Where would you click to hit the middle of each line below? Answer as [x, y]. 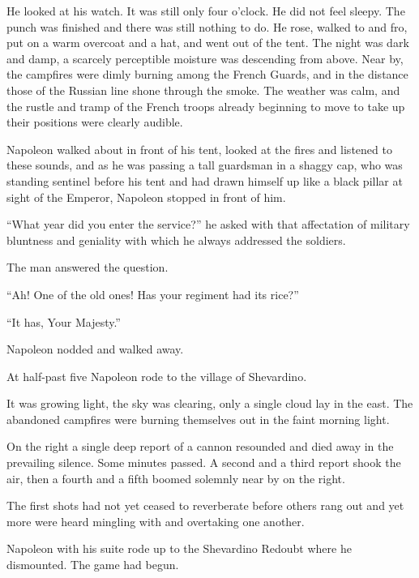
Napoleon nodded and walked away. [95, 349]
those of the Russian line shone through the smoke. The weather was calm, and [203, 90]
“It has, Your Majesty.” [64, 321]
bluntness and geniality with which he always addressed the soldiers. [176, 240]
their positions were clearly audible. [95, 122]
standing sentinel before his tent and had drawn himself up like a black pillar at [205, 180]
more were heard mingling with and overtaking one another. [156, 521]
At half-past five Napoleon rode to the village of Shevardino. [157, 376]
